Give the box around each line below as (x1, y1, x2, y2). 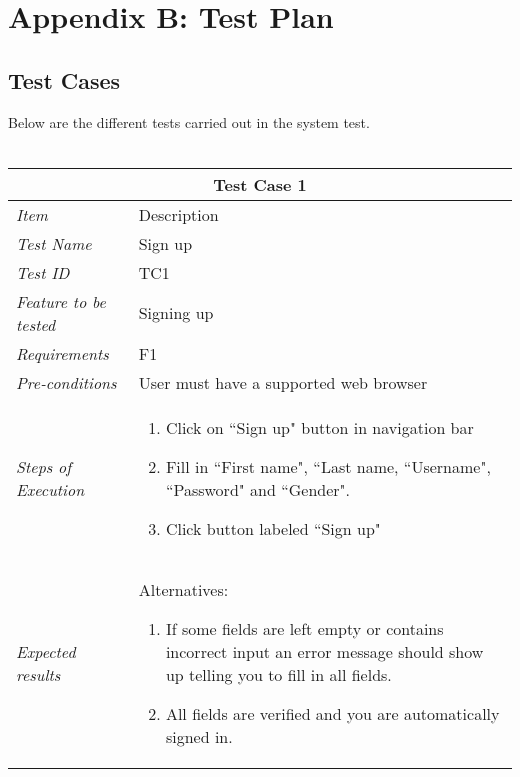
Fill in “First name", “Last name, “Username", (165, 454, 491, 478)
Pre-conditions (16, 370, 117, 394)
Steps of (16, 454, 72, 478)
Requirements (16, 341, 109, 365)
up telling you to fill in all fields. (165, 662, 392, 686)
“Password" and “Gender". (165, 477, 351, 501)
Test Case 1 (213, 172, 307, 196)
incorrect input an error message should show (165, 639, 484, 663)
